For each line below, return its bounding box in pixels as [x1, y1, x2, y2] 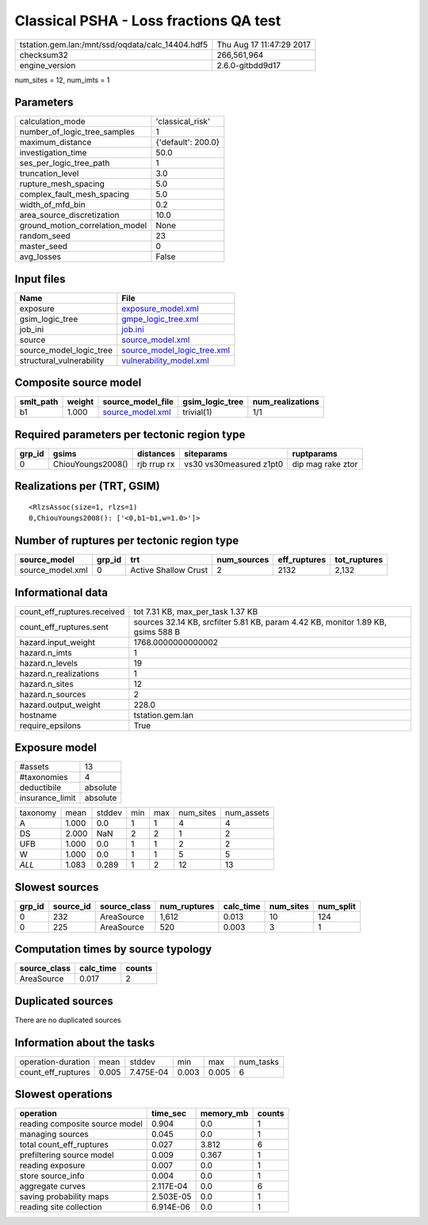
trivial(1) [182, 406, 213, 418]
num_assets [224, 807, 269, 819]
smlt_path [19, 396, 59, 407]
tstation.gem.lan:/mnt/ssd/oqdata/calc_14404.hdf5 [19, 39, 208, 50]
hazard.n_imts [19, 647, 72, 658]
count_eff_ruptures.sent [19, 621, 109, 632]
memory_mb [200, 1108, 249, 1119]
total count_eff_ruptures [19, 1139, 109, 1151]
